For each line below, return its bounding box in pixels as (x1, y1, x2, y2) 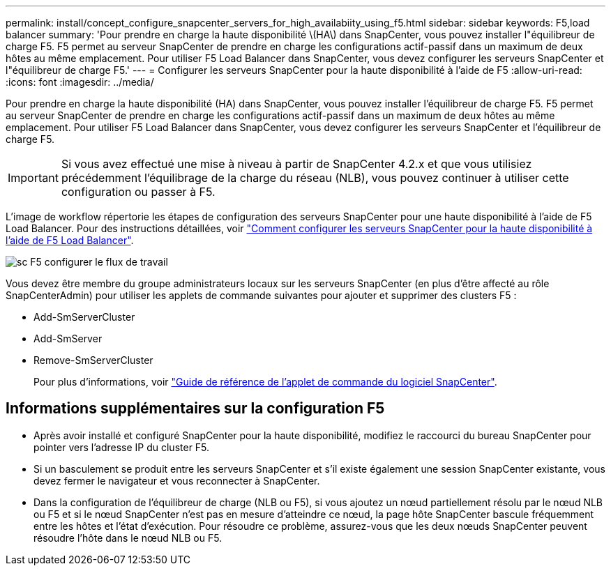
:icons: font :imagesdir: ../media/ (6, 76, 154, 88)
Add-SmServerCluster (33, 311, 135, 323)
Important (8, 171, 59, 185)
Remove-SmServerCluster (33, 354, 153, 366)
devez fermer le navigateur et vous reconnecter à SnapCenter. (33, 474, 320, 487)
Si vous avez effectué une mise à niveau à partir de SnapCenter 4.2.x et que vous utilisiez (61, 157, 532, 171)
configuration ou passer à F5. (61, 185, 216, 199)
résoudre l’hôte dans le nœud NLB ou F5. (33, 531, 222, 544)
